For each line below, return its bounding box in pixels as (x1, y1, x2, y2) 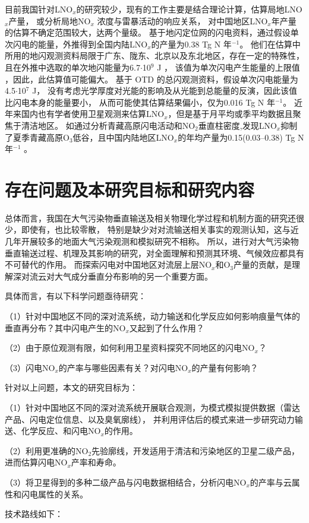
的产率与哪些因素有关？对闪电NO (58, 361, 188, 373)
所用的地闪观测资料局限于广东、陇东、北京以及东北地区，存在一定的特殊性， (5, 49, 304, 62)
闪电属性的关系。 (21, 487, 88, 500)
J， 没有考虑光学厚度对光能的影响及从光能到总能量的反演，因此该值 (32, 84, 298, 97)
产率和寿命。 (71, 456, 121, 468)
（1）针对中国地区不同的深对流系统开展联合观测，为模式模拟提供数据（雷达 (5, 401, 300, 413)
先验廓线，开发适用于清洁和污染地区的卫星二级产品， (92, 444, 300, 457)
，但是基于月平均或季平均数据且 (168, 107, 293, 120)
